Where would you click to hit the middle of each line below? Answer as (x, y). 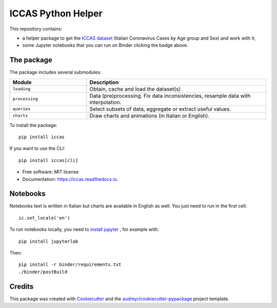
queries (22, 109)
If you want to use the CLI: (37, 149)
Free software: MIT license (51, 172)
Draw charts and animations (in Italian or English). (150, 116)
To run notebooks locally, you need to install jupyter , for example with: (84, 229)
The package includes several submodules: (55, 73)
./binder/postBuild (43, 272)
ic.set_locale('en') (44, 218)
